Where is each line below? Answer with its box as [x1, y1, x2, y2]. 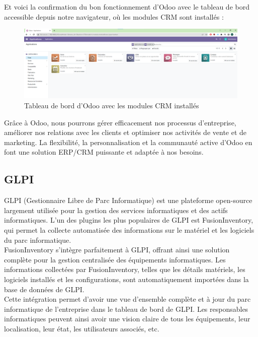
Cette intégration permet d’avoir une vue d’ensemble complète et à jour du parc [4, 294, 251, 304]
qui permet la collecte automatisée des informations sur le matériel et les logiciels [4, 225, 254, 235]
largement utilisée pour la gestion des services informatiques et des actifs [4, 205, 228, 215]
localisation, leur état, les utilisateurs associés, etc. [4, 323, 159, 333]
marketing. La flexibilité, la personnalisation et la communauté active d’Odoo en [4, 137, 252, 147]
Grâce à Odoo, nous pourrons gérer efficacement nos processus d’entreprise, [4, 117, 236, 127]
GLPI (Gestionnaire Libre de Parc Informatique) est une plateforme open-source [4, 195, 252, 206]
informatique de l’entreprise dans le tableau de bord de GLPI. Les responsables [4, 303, 248, 314]
